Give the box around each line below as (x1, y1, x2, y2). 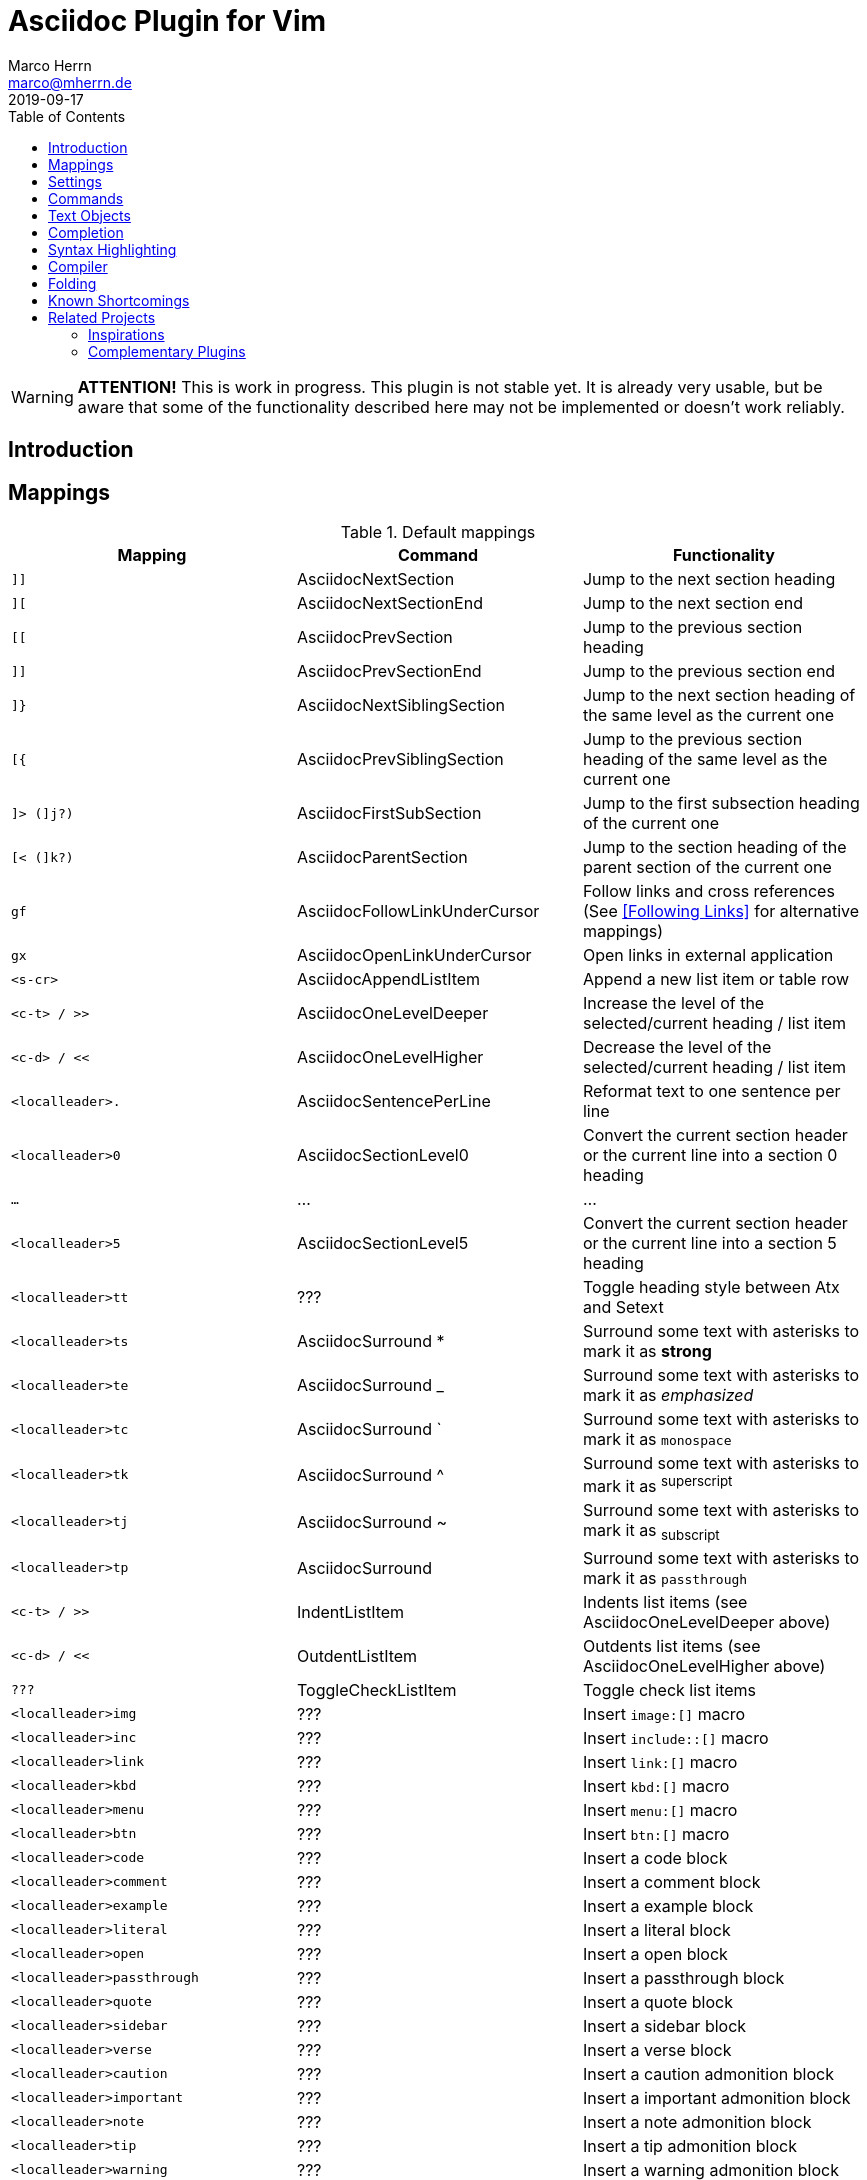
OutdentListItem (296, 1645, 418, 1666)
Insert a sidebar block (582, 2015, 747, 2036)
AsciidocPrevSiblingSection (296, 749, 504, 770)
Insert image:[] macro (582, 1703, 746, 1724)
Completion (48, 223, 124, 241)
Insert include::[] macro (582, 1727, 769, 1748)
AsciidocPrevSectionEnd (296, 661, 482, 682)
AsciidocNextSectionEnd (296, 593, 483, 614)
